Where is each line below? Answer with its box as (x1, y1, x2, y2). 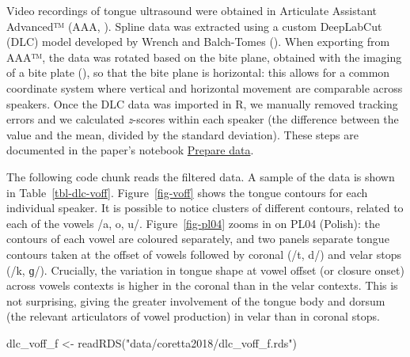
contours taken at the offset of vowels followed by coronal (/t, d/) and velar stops (6, 245, 402, 262)
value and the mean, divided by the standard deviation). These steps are (6, 126, 359, 142)
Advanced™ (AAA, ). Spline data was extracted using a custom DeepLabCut (6, 17, 382, 34)
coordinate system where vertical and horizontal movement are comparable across (6, 79, 403, 96)
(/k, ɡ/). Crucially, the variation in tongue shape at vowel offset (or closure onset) (6, 261, 404, 278)
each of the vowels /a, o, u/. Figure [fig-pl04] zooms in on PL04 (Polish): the (6, 215, 380, 231)
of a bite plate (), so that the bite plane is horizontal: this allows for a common (6, 64, 390, 81)
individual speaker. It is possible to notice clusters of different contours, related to (6, 199, 404, 216)
